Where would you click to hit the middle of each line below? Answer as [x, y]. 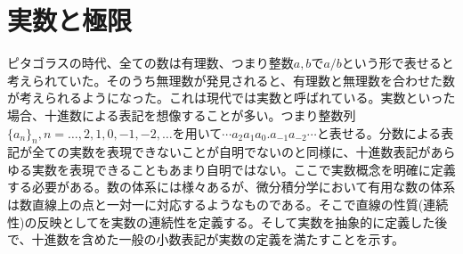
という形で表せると [398, 63]
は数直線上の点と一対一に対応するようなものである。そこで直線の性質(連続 [228, 205]
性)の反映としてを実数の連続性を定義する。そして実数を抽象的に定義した [221, 221]
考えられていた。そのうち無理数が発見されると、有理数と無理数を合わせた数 [231, 80]
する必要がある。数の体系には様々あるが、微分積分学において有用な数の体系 [231, 187]
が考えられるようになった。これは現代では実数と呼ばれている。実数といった [231, 98]
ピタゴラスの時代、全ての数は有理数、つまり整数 [150, 63]
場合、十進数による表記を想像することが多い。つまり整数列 [182, 115]
